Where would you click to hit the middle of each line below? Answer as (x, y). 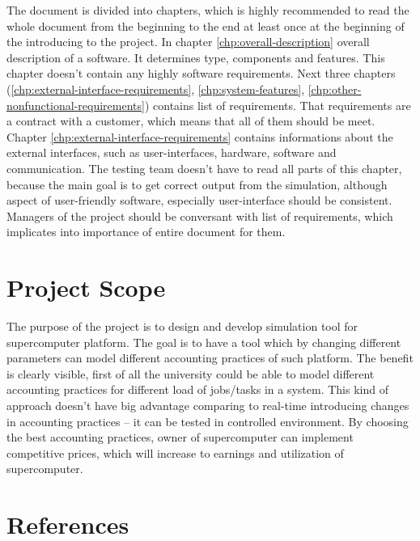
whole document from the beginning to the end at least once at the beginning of (206, 25)
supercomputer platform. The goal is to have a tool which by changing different (204, 342)
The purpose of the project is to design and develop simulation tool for (182, 326)
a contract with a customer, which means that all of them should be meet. (191, 121)
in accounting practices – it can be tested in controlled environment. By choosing (208, 421)
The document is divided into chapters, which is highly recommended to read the (208, 10)
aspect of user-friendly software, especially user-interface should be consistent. (199, 200)
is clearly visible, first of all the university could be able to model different (191, 373)
